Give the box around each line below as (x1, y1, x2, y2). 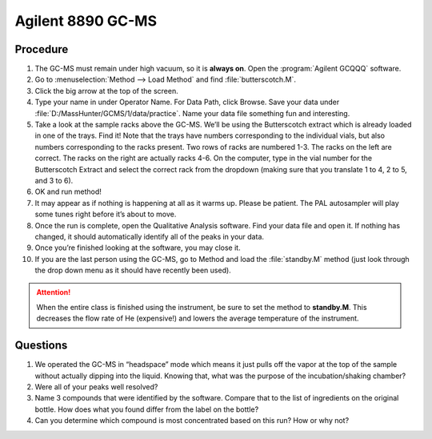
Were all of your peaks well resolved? (34, 381, 158, 392)
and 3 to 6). (34, 175, 74, 185)
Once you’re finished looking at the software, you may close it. (34, 243, 241, 252)
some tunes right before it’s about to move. (34, 209, 177, 219)
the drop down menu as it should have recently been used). (34, 265, 231, 276)
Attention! (36, 288, 71, 297)
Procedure (14, 42, 69, 56)
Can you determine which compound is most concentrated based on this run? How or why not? (34, 416, 350, 425)
